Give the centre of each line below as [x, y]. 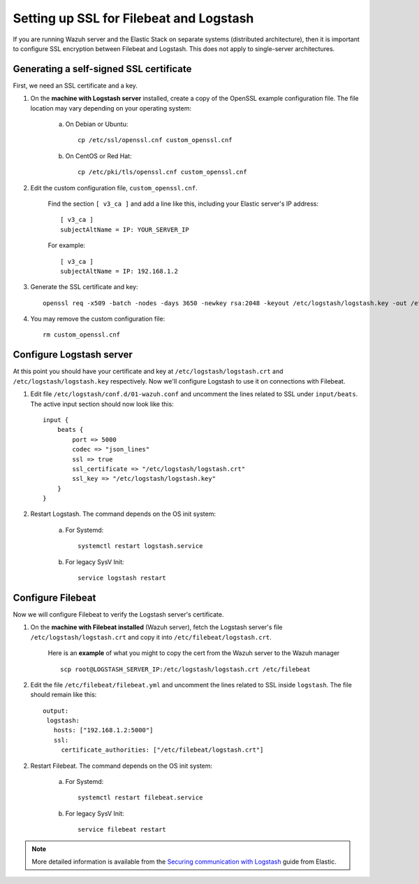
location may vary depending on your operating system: [111, 108]
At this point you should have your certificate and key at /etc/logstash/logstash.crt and [148, 372]
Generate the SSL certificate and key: [84, 287]
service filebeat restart [122, 830]
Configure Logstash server [73, 355]
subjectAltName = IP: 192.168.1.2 [119, 271]
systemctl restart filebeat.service [140, 798]
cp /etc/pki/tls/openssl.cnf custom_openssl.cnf [162, 172]
